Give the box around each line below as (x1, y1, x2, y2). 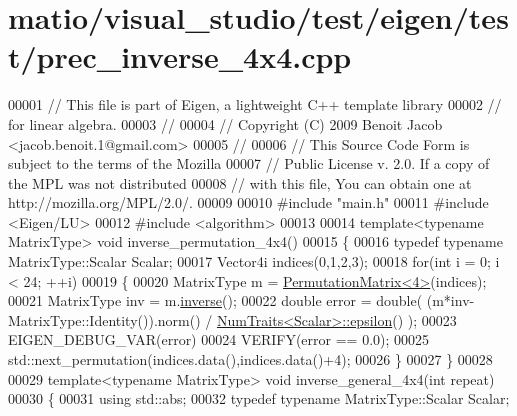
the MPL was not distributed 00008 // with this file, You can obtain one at (8, 172, 472, 193)
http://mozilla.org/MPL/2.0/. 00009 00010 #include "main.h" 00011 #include (8, 192, 489, 213)
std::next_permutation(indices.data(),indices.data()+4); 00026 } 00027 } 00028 (8, 349, 493, 370)
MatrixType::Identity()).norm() (8, 309, 201, 330)
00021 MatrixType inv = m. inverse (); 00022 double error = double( (8, 290, 423, 311)
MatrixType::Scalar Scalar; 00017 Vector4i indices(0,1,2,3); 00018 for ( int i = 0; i (8, 251, 500, 272)
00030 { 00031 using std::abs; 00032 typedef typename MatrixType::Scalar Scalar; (8, 388, 510, 409)
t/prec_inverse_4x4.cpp (8, 36, 352, 77)
